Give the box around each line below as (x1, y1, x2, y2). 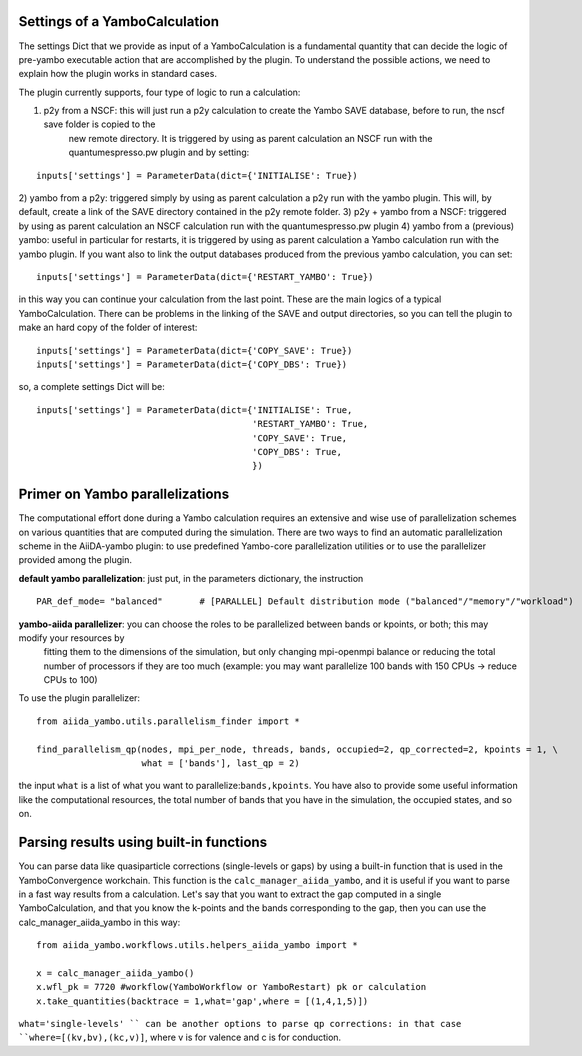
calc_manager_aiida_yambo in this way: (18, 916, 181, 928)
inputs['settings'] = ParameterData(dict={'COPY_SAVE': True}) (36, 345, 353, 356)
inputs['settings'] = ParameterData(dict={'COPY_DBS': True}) (36, 358, 348, 370)
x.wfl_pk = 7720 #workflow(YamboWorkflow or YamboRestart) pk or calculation (36, 981, 427, 993)
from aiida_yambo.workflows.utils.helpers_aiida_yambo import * (36, 940, 359, 951)
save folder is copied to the (43, 118, 156, 130)
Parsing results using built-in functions (18, 834, 268, 851)
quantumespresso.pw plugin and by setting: (68, 146, 250, 159)
